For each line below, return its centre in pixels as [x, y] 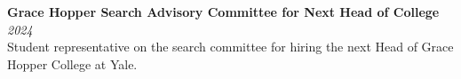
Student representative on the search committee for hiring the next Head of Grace [230, 47]
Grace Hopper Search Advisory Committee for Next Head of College [223, 12]
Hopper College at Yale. [72, 63]
